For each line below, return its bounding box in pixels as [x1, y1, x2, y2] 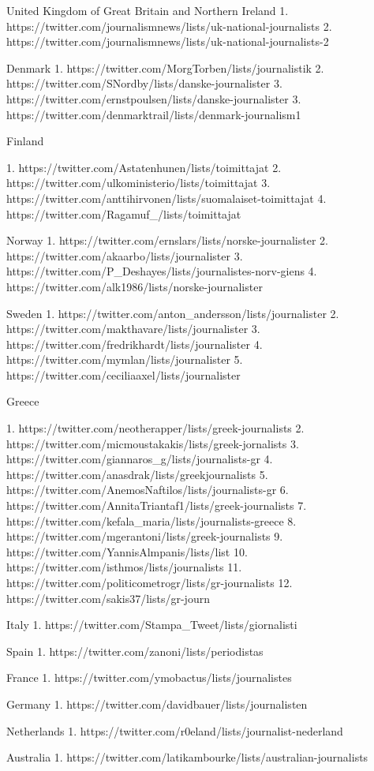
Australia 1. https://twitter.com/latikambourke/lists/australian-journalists [6, 749, 368, 765]
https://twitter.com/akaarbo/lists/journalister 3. [6, 247, 243, 264]
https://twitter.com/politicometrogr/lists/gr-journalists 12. [6, 575, 293, 590]
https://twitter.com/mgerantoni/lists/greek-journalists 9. [6, 528, 283, 545]
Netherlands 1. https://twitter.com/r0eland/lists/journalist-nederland [6, 722, 343, 739]
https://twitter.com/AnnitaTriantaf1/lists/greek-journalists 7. [6, 497, 307, 514]
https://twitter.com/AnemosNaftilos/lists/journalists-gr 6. [6, 481, 289, 498]
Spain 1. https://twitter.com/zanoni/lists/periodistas [6, 642, 264, 659]
